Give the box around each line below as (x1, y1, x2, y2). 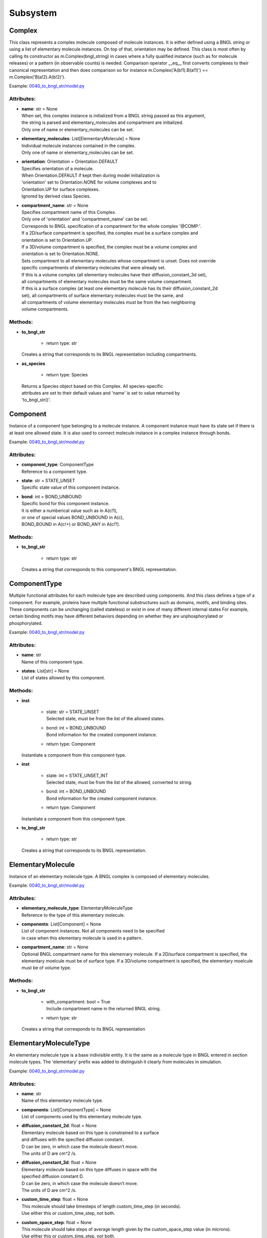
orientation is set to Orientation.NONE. (21, 251, 100, 257)
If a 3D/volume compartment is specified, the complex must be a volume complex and (21, 244, 197, 250)
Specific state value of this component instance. (21, 484, 120, 490)
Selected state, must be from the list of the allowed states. (46, 716, 165, 722)
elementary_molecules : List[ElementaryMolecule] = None (21, 136, 140, 142)
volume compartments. (21, 306, 69, 312)
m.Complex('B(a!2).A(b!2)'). (9, 74, 66, 80)
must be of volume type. (21, 965, 72, 971)
